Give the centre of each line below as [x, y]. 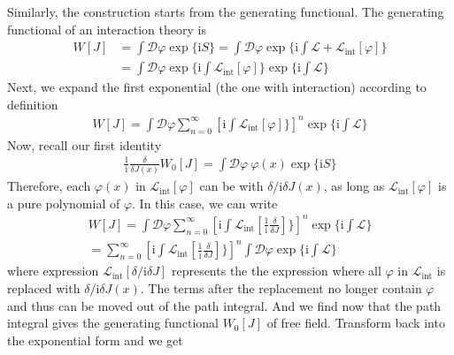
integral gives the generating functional [113, 323]
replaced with [44, 288]
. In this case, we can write [205, 203]
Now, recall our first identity [85, 144]
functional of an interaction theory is [107, 29]
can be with [231, 186]
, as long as [354, 186]
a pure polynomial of [64, 203]
